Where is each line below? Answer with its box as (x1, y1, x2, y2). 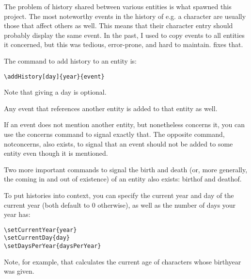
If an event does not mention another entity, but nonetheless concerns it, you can (4, 119, 245, 130)
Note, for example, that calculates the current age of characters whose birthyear (4, 256, 241, 266)
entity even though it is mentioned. (4, 148, 108, 158)
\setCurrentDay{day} (4, 234, 70, 242)
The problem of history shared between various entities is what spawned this (4, 1, 232, 11)
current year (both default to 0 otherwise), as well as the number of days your (4, 199, 236, 210)
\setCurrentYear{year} (4, 226, 77, 233)
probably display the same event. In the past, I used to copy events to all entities (4, 30, 245, 40)
